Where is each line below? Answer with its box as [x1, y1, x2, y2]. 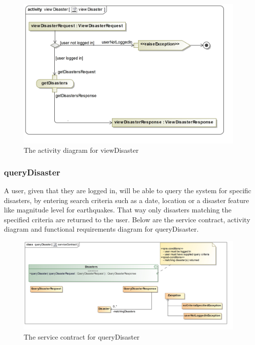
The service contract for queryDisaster [24, 331, 140, 342]
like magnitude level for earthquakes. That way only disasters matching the [4, 205, 232, 215]
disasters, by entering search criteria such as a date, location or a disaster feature [4, 195, 249, 205]
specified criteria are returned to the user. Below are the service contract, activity [4, 214, 251, 224]
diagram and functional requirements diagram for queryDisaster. [4, 224, 199, 234]
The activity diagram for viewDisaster [24, 145, 139, 155]
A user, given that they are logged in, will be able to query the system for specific [4, 185, 252, 196]
